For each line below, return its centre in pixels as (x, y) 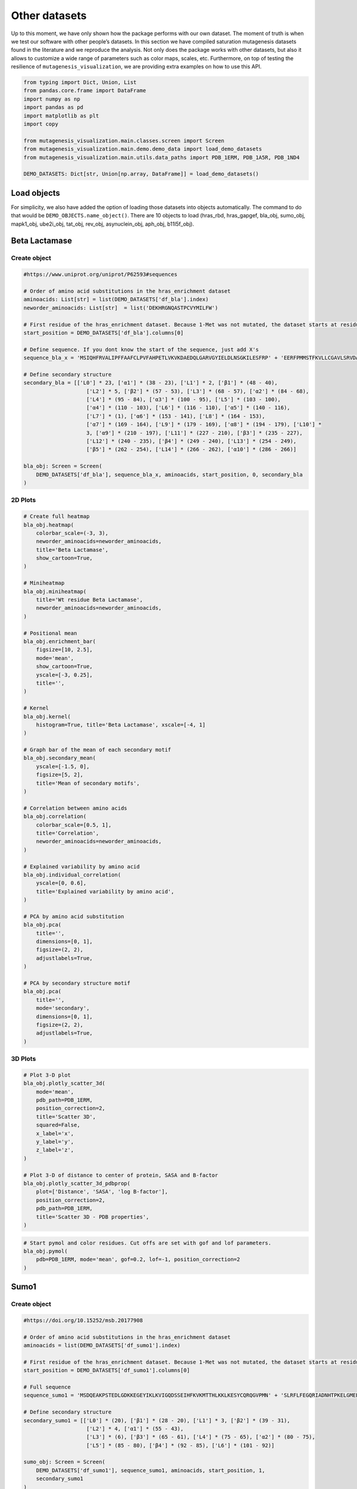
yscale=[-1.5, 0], (63, 766)
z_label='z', (55, 1150)
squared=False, (58, 1125)
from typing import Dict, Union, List (80, 82)
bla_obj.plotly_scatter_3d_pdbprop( (77, 1183)
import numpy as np (52, 99)
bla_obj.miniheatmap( (55, 591)
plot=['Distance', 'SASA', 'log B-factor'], (102, 1192)
